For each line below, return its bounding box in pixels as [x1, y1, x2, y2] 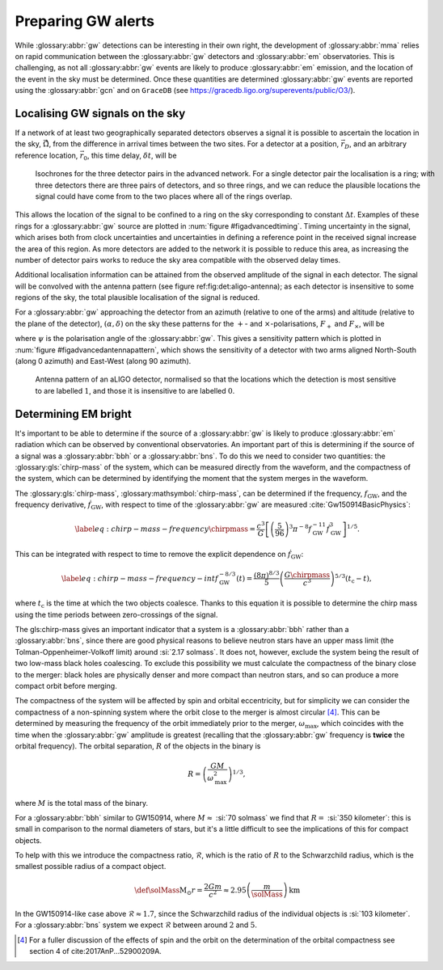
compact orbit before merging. [15, 681, 117, 690]
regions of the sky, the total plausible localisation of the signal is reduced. [15, 293, 260, 302]
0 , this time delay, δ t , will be [83, 150, 177, 162]
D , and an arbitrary [344, 139, 407, 151]
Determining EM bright [15, 407, 133, 420]
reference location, [15, 150, 78, 160]
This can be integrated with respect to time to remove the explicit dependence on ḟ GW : [15, 549, 304, 561]
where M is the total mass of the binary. [15, 798, 149, 808]
